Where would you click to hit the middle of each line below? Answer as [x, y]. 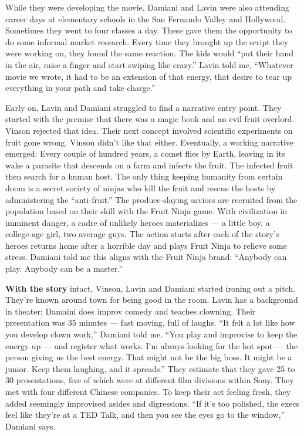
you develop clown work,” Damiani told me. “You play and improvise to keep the [151, 334]
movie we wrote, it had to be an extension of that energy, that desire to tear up [148, 76]
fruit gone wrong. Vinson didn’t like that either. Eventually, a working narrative [149, 142]
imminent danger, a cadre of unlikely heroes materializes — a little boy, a [138, 222]
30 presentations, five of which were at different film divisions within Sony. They [150, 380]
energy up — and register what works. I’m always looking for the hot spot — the [151, 345]
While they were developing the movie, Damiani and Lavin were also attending [147, 7]
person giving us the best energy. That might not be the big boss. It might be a [149, 357]
